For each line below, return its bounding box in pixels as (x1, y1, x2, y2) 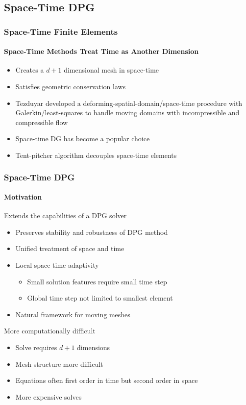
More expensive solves (15, 391, 82, 402)
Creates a (15, 65, 44, 75)
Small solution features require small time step (27, 276, 167, 286)
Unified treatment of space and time (15, 243, 124, 253)
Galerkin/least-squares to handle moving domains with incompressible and (15, 107, 240, 118)
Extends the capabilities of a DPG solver (4, 210, 127, 221)
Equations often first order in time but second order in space (15, 375, 198, 385)
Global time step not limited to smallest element (27, 293, 173, 303)
